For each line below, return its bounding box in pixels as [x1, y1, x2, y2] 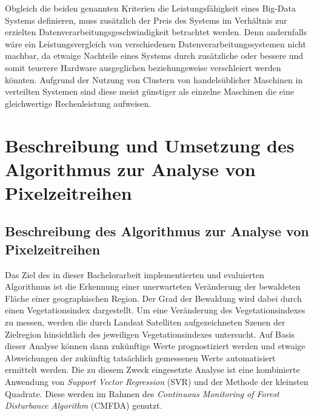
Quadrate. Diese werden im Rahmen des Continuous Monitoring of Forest [5, 387, 279, 400]
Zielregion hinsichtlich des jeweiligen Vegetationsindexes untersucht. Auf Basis [5, 327, 295, 340]
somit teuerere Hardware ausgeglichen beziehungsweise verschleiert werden [5, 61, 281, 73]
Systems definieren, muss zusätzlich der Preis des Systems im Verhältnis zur [5, 13, 287, 26]
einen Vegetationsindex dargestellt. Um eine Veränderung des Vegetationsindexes [5, 304, 306, 316]
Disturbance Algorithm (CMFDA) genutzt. [5, 399, 162, 412]
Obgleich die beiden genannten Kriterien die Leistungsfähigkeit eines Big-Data [5, 2, 296, 14]
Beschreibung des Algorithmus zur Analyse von [5, 222, 309, 240]
